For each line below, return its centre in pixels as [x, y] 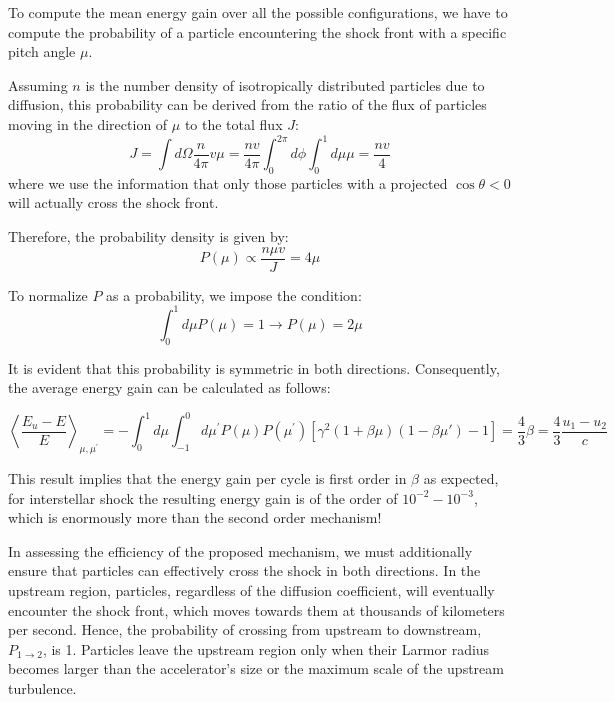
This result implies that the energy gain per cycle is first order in [207, 478]
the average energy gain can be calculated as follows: [169, 387]
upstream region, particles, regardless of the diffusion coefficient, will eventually [251, 590]
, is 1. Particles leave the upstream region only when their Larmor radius [266, 648]
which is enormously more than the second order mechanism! [195, 517]
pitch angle [42, 51]
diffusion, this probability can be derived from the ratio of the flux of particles [247, 104]
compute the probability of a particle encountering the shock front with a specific [257, 31]
